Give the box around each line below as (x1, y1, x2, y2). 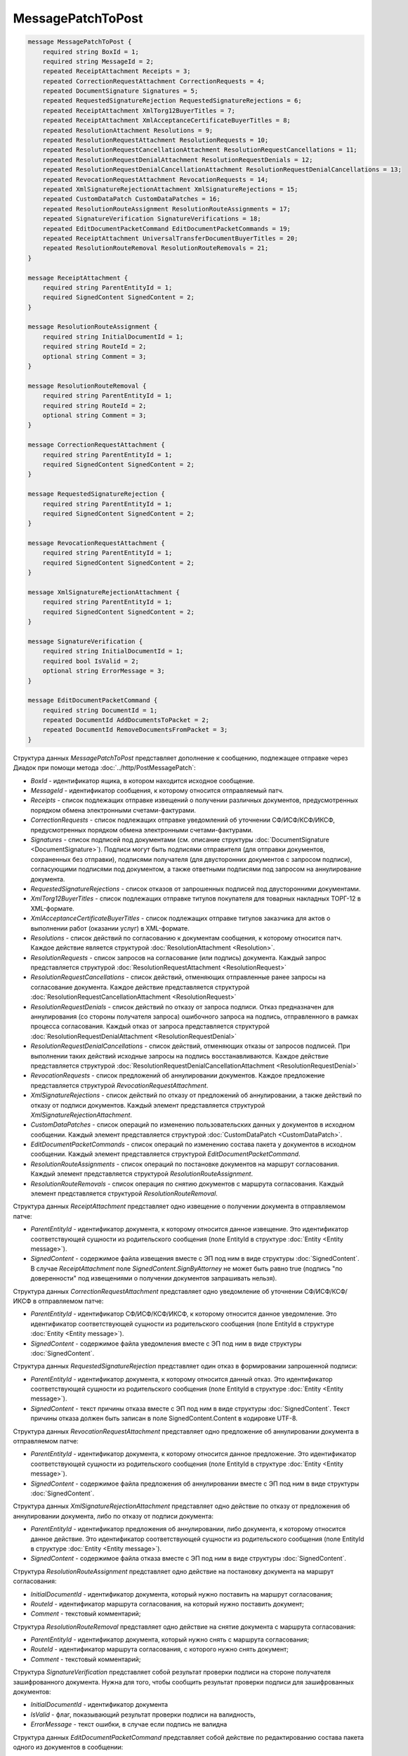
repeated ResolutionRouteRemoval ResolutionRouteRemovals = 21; (42, 244, 269, 252)
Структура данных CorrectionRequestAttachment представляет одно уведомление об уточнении (13, 1287, 303, 1295)
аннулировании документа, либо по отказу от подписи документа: (13, 1512, 214, 1520)
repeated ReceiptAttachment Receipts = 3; (42, 67, 191, 75)
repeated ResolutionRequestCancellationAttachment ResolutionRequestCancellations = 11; (42, 146, 357, 154)
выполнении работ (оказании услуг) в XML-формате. (30, 924, 190, 932)
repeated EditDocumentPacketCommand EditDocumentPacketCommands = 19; (42, 225, 291, 232)
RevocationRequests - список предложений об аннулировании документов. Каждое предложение (30, 1071, 326, 1080)
